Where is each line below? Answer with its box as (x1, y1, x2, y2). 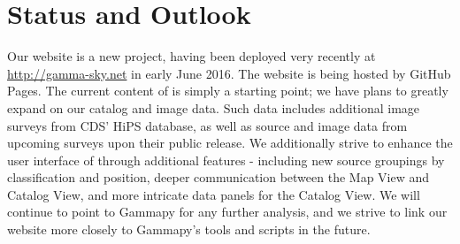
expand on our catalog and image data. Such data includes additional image (7, 98, 420, 117)
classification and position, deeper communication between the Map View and (7, 168, 430, 187)
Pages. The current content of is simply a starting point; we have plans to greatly (7, 81, 448, 100)
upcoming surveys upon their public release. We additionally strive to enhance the (7, 133, 453, 152)
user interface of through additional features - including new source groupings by (7, 150, 445, 169)
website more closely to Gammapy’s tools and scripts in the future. (7, 220, 371, 239)
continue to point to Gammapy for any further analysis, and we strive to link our (7, 202, 448, 221)
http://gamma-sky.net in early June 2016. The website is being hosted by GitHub (7, 64, 451, 82)
